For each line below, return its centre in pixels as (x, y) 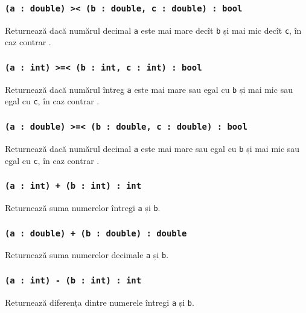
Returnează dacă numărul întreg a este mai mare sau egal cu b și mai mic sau (149, 89)
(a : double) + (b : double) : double (96, 233)
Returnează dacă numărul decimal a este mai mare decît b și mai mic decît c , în (153, 30)
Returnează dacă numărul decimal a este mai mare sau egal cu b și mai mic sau (152, 148)
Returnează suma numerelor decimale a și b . (87, 255)
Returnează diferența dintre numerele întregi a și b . (100, 302)
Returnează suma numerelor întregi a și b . (83, 207)
